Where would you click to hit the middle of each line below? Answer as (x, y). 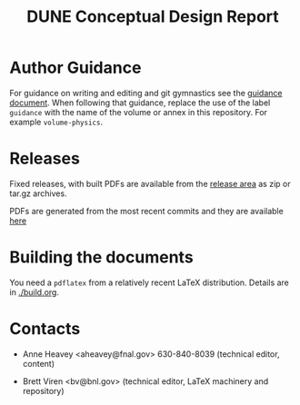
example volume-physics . (56, 122)
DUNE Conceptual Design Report (153, 17)
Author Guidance (75, 68)
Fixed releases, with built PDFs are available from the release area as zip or (150, 183)
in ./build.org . (34, 291)
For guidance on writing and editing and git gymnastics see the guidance (146, 93)
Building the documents (101, 257)
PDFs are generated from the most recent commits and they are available (146, 211)
